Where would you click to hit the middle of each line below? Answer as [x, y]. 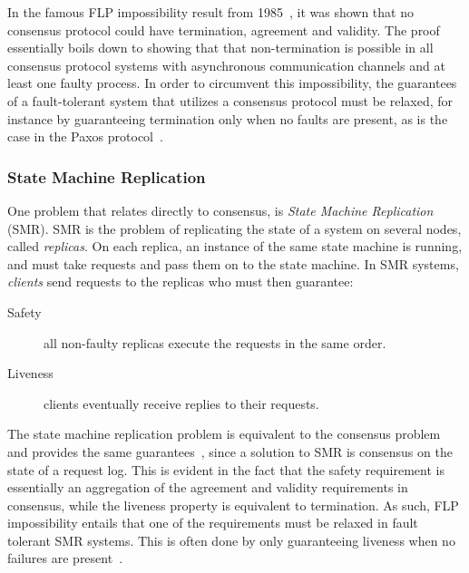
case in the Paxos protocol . [85, 136]
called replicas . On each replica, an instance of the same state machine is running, [235, 246]
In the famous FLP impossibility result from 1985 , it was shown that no [210, 12]
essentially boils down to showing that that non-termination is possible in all [220, 48]
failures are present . [65, 558]
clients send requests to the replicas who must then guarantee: [181, 282]
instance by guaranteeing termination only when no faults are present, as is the [228, 118]
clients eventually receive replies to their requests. [181, 403]
